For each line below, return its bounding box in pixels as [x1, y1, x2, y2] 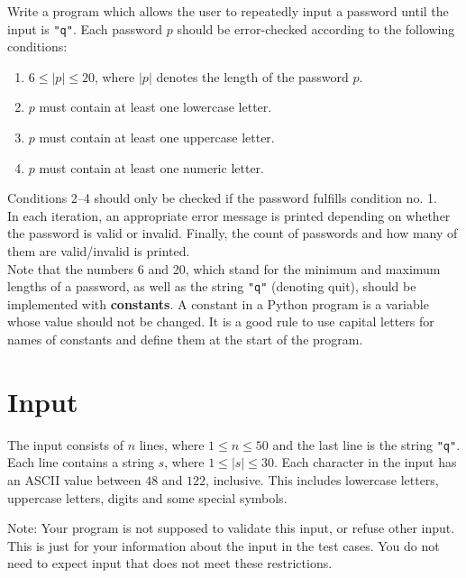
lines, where [139, 435, 205, 454]
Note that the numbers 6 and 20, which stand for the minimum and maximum [7, 259, 441, 278]
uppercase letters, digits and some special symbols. [7, 488, 288, 507]
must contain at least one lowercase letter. [39, 97, 272, 116]
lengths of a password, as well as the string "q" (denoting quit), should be [7, 277, 416, 296]
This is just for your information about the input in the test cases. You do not [7, 536, 440, 555]
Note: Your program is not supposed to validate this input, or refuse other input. [7, 518, 455, 537]
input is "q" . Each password [7, 19, 163, 38]
